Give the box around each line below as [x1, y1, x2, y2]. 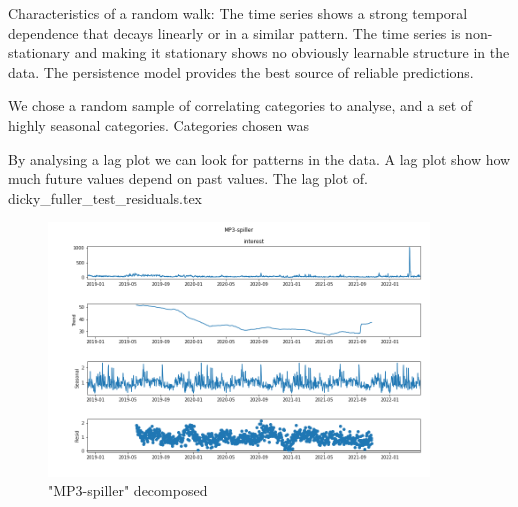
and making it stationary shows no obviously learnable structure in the [74, 42, 510, 63]
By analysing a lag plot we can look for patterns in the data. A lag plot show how [8, 148, 511, 169]
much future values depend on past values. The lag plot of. [8, 168, 368, 189]
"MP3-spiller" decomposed [48, 480, 208, 501]
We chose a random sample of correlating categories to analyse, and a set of [8, 95, 473, 116]
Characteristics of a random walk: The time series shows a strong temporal [8, 3, 468, 23]
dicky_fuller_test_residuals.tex [8, 187, 202, 208]
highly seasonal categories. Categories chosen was [8, 114, 310, 135]
